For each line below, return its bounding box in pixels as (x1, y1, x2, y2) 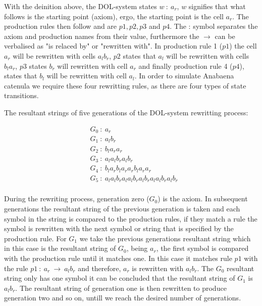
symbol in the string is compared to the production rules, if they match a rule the (4, 213, 257, 224)
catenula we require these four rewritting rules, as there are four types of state (4, 80, 246, 91)
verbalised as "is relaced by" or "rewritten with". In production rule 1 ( (4, 40, 223, 51)
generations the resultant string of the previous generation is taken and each (4, 203, 240, 214)
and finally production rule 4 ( (138, 60, 233, 71)
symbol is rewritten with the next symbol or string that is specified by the (4, 223, 234, 234)
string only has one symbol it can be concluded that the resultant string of (4, 273, 235, 283)
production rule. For (4, 233, 67, 243)
